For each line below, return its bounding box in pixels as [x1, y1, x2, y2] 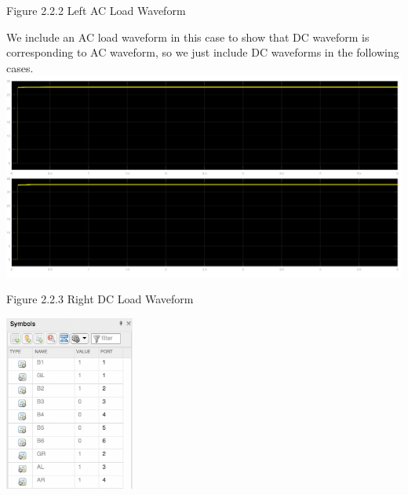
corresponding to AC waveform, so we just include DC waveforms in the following [6, 44, 399, 60]
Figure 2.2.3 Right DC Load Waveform [6, 291, 194, 307]
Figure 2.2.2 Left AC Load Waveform [6, 2, 186, 18]
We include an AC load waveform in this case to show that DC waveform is [6, 28, 370, 45]
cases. [6, 59, 34, 75]
